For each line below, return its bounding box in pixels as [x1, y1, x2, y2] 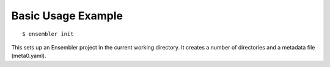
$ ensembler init [22, 30, 74, 37]
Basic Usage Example [11, 9, 123, 22]
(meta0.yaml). [11, 52, 47, 60]
